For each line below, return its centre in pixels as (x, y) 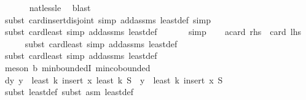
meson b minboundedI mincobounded (77, 67)
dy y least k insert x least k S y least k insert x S (114, 79)
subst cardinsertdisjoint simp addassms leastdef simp (108, 19)
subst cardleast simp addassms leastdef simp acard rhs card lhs (153, 32)
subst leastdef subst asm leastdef (69, 92)
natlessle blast (60, 7)
